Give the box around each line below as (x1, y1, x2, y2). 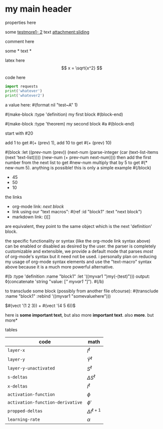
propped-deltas (7, 408, 43, 413)
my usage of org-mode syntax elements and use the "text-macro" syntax (5, 259, 152, 265)
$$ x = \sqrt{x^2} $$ (61, 65, 103, 71)
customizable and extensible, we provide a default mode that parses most (5, 248, 153, 254)
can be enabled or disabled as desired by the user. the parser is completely (5, 243, 156, 249)
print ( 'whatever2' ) (5, 93, 45, 98)
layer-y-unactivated (7, 365, 55, 371)
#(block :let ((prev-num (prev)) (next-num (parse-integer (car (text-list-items (5, 149, 159, 155)
